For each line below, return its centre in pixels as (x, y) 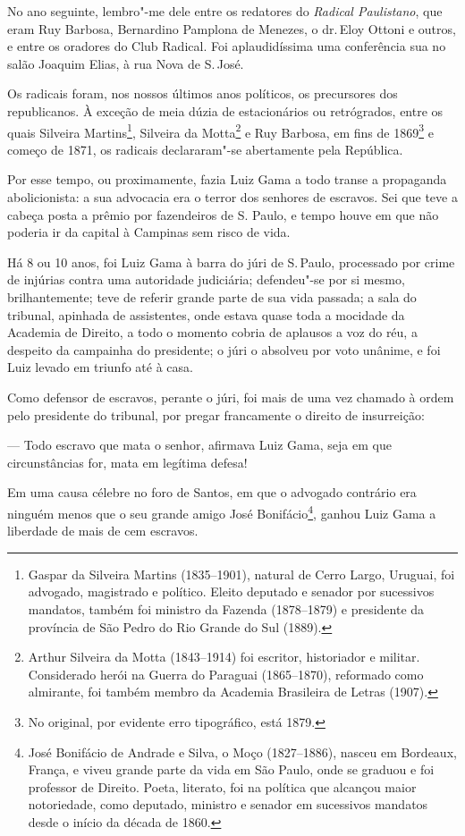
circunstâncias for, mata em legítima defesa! (127, 462)
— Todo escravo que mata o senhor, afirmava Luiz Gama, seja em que (199, 445)
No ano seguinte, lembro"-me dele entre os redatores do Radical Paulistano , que (225, 11)
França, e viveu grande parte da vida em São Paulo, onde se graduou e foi (231, 769)
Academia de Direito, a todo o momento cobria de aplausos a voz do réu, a (212, 332)
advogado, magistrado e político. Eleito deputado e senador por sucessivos (231, 591)
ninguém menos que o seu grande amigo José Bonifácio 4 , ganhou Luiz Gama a (222, 511)
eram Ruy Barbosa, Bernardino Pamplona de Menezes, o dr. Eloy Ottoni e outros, (232, 28)
